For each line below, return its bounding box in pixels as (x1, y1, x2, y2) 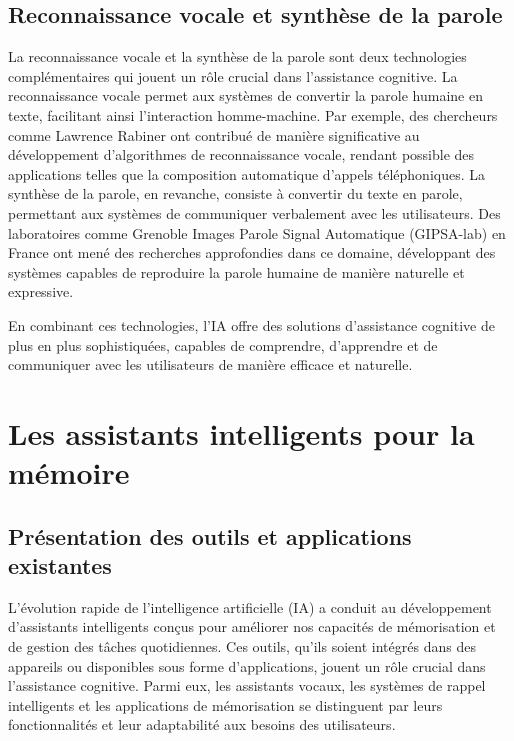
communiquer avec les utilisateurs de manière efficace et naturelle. (8, 354, 413, 375)
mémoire (8, 452, 130, 493)
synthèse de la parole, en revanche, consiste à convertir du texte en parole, (8, 183, 463, 204)
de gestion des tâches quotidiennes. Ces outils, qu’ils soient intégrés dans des (8, 636, 476, 657)
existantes (8, 550, 112, 581)
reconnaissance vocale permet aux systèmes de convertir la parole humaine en (8, 85, 483, 106)
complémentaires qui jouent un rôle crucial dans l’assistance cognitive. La (8, 65, 458, 86)
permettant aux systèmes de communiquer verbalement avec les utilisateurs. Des (8, 202, 501, 223)
